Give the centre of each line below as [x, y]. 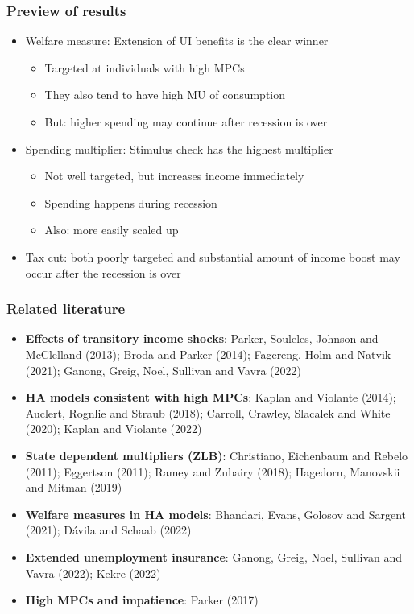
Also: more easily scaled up [112, 230]
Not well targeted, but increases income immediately [174, 176]
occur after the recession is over [103, 272]
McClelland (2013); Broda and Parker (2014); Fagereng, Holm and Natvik [208, 354]
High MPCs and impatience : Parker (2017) [142, 600]
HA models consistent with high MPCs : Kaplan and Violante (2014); [211, 397]
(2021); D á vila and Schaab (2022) [108, 530]
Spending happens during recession [131, 202]
